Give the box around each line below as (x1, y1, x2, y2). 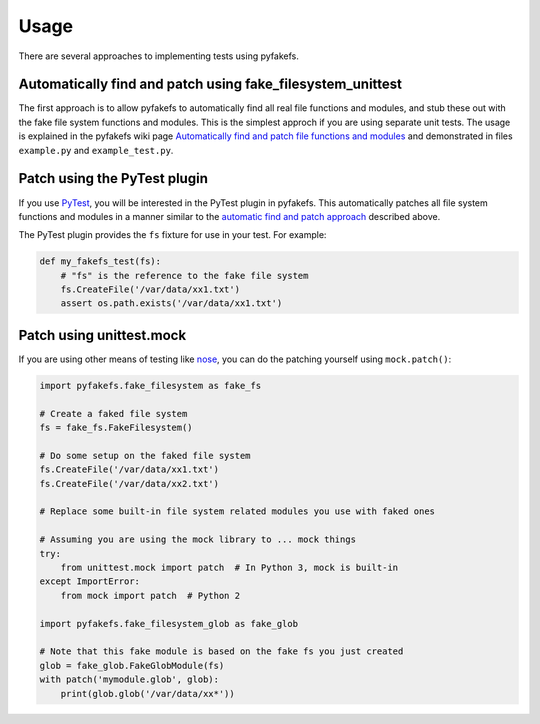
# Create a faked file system (39, 408, 188, 419)
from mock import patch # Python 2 (60, 590, 240, 601)
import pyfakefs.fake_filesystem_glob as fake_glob (39, 618, 299, 629)
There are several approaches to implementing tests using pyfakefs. (18, 50, 299, 62)
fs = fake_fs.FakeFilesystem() (39, 422, 194, 434)
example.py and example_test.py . (18, 144, 174, 156)
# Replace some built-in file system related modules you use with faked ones (39, 506, 435, 517)
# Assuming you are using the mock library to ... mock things (39, 534, 357, 545)
